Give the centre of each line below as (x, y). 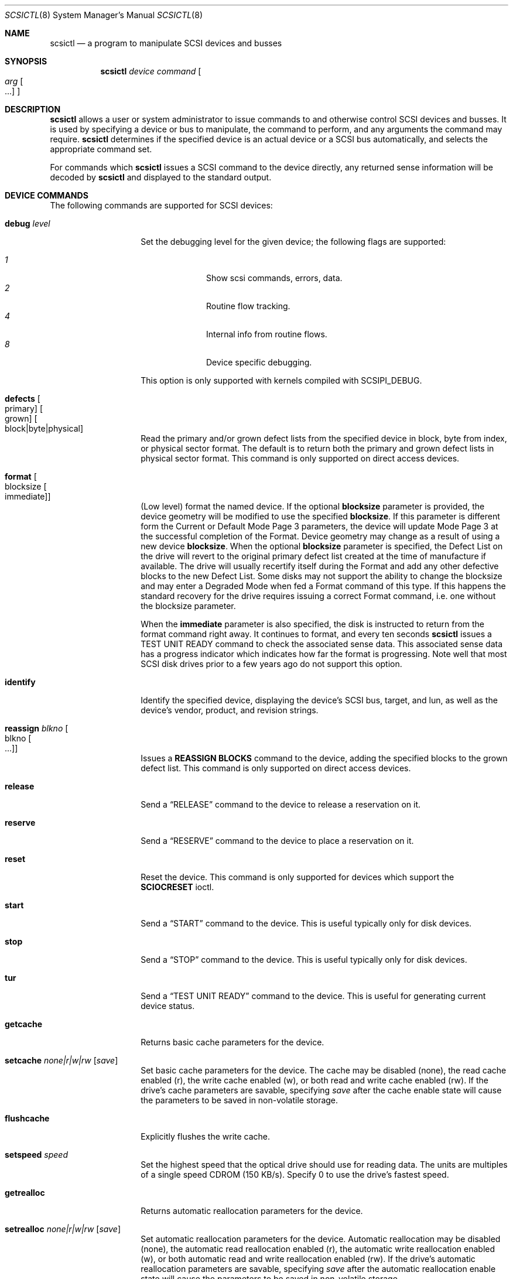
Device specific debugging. (259, 362)
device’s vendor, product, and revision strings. (230, 710)
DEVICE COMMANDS (47, 195)
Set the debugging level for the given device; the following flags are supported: (293, 242)
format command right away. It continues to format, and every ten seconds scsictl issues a (316, 634)
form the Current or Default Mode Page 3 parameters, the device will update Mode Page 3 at (319, 526)
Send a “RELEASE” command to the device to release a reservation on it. (281, 804)
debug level (28, 223)
